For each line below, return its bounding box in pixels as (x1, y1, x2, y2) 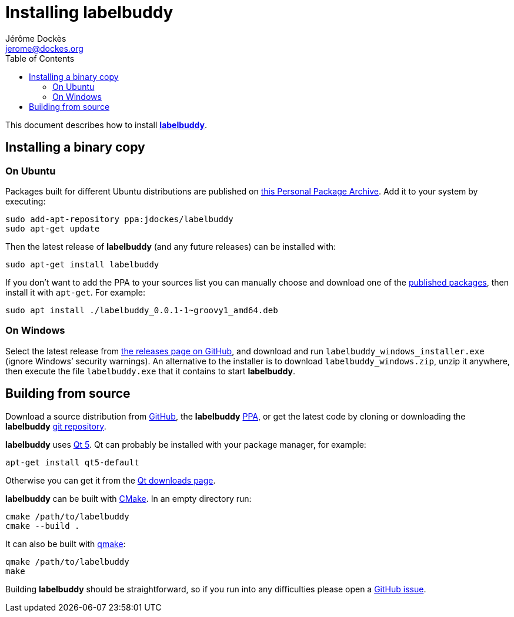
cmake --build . (5, 521, 80, 531)
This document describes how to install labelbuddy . (5, 119, 208, 130)
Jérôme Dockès (5, 33, 66, 43)
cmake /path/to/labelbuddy (5, 511, 129, 521)
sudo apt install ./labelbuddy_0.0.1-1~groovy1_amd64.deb (5, 305, 278, 315)
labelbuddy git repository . (5, 421, 106, 431)
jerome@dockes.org (5, 43, 84, 53)
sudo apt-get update (5, 223, 100, 233)
